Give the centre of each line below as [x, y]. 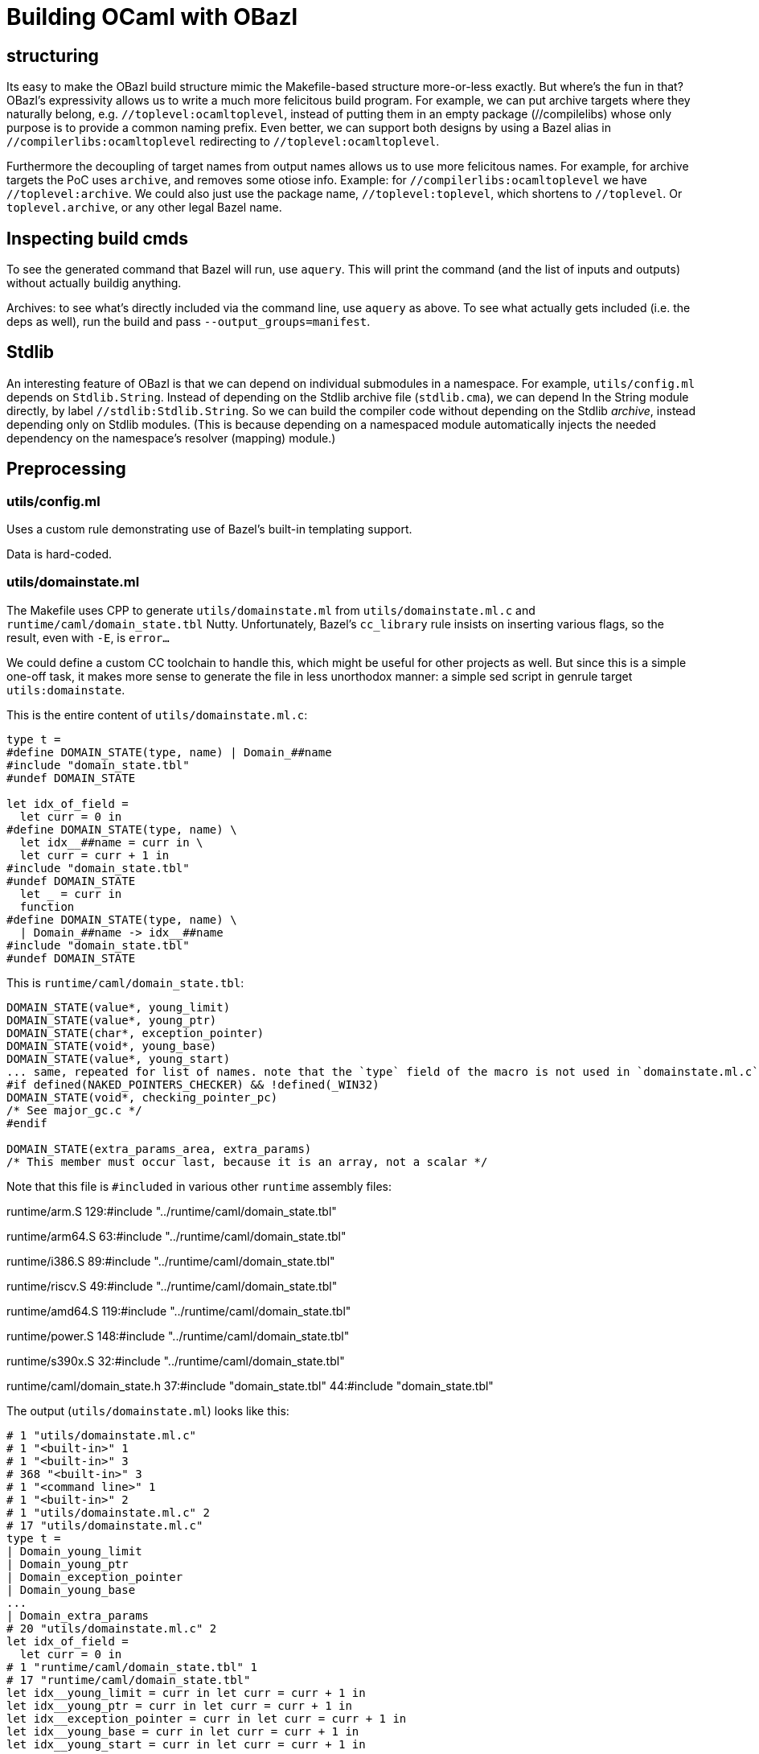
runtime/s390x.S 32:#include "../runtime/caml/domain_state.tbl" [176, 1361]
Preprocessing [66, 469]
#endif [27, 1123]
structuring [53, 56]
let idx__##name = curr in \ [111, 842]
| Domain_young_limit [74, 1551]
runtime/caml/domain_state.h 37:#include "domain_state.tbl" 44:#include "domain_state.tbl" [250, 1385]
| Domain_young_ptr [68, 1564]
